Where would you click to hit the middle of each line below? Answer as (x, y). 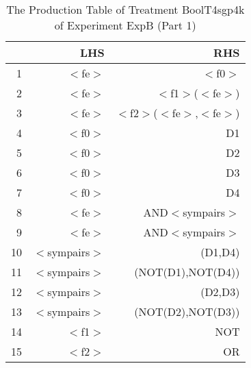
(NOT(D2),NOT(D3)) (187, 311)
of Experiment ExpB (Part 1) (125, 25)
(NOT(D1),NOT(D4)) (187, 272)
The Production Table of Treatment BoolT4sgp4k (125, 9)
